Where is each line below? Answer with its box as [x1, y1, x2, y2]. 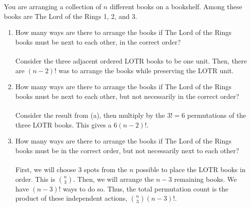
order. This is [15, 174, 55, 184]
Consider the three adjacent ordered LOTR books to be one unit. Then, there [15, 55, 247, 65]
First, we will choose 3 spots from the [15, 164, 127, 174]
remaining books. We [174, 174, 237, 184]
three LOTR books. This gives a [15, 119, 112, 129]
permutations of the [187, 110, 246, 120]
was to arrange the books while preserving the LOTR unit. [58, 65, 234, 75]
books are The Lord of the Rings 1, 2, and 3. [4, 11, 137, 21]
